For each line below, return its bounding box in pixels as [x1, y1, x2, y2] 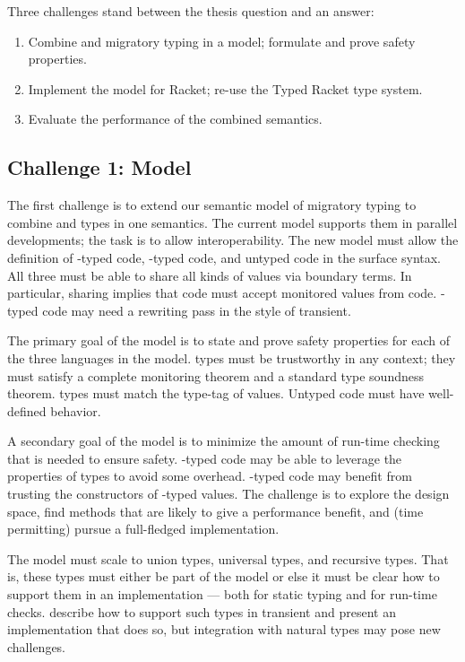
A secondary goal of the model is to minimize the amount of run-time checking [7, 431, 440, 450]
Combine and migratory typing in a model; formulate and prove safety [28, 31, 416, 50]
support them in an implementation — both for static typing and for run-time [7, 585, 437, 604]
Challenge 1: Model [7, 153, 192, 181]
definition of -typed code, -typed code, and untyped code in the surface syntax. [7, 248, 442, 266]
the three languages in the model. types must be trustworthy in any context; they [7, 348, 456, 367]
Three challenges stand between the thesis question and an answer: [7, 2, 375, 20]
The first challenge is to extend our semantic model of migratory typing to [7, 196, 417, 214]
